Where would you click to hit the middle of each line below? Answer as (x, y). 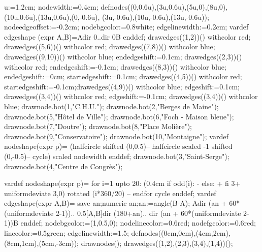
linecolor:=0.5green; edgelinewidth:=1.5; (67, 233)
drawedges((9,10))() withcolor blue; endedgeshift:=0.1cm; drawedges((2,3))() (123, 56)
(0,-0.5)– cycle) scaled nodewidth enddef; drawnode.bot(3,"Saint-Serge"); (117, 156)
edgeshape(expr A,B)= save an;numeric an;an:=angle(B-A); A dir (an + (116, 203)
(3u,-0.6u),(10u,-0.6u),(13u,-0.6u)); (155, 17)
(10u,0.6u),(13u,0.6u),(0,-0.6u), (52, 17)
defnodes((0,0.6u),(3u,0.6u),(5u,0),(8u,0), (164, 7)
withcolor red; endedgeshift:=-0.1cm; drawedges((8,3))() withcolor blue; (115, 66)
